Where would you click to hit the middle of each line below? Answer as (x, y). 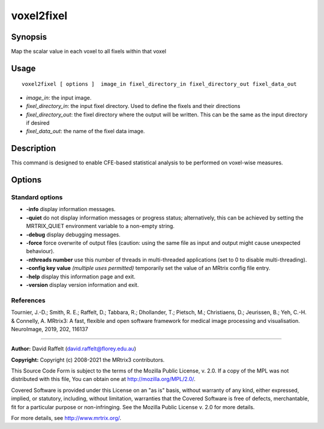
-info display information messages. (71, 209)
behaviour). (40, 251)
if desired (38, 123)
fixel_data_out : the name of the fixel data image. (85, 131)
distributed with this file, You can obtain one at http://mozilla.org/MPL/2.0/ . (103, 379)
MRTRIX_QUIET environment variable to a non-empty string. (100, 226)
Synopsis (29, 37)
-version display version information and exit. (82, 285)
